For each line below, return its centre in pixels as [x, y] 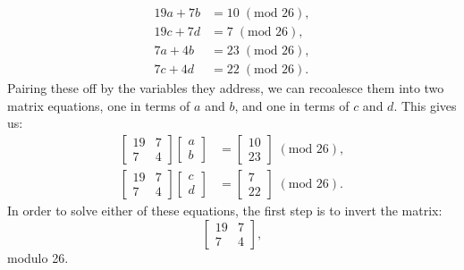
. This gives [425, 105]
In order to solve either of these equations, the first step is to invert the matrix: [225, 210]
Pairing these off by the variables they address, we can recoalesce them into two [226, 88]
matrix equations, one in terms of [99, 105]
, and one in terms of [292, 105]
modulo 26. [38, 257]
